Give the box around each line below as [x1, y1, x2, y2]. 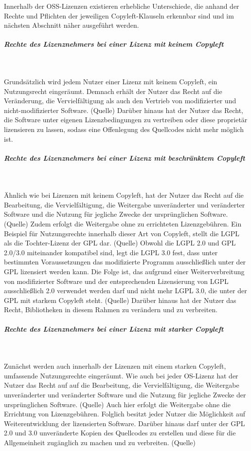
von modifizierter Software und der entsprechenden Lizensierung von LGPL [4, 276, 229, 286]
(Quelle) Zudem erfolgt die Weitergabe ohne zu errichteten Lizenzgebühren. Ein [4, 219, 242, 229]
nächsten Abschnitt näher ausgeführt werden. [4, 20, 139, 30]
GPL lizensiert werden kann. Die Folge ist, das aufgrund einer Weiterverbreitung [4, 266, 245, 276]
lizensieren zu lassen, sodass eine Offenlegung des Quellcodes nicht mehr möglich [4, 124, 244, 134]
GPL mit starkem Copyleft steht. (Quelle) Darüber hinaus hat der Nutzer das [4, 295, 236, 305]
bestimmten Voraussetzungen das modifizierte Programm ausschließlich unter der [4, 257, 246, 267]
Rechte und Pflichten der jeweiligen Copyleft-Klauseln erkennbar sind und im [4, 10, 234, 20]
